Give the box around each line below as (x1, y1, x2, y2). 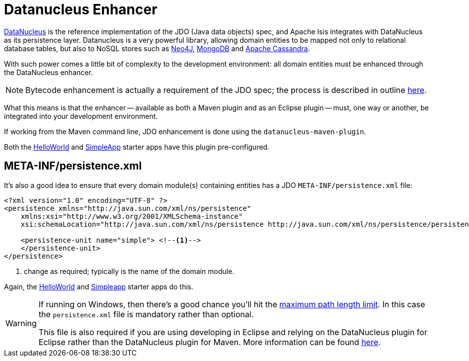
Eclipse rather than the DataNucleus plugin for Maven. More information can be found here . (38, 337, 381, 347)
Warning (5, 318, 37, 328)
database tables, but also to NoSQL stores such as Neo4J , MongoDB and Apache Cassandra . (4, 44, 310, 53)
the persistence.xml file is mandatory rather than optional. (38, 309, 254, 319)
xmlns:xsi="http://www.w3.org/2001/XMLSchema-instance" (20, 212, 243, 220)
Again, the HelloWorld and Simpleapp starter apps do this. (4, 282, 194, 291)
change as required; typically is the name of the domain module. (24, 267, 234, 275)
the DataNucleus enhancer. (4, 68, 93, 77)
